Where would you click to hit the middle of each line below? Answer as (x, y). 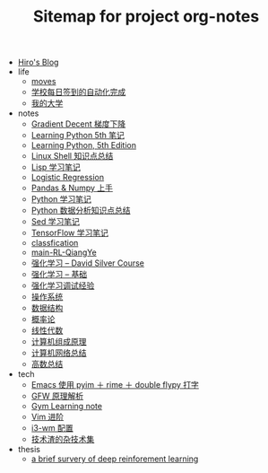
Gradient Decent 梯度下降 (78, 124)
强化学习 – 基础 (59, 275)
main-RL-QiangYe (64, 252)
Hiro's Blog (38, 62)
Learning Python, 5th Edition (84, 145)
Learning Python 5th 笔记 (78, 136)
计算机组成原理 (59, 342)
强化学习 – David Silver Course (88, 263)
